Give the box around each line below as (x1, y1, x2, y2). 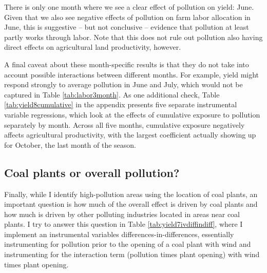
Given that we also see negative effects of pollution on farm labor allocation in (4, 11, 251, 22)
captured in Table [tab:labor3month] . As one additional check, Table (4, 89, 220, 100)
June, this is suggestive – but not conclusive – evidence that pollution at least (4, 22, 249, 32)
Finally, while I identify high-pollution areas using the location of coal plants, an (4, 188, 258, 199)
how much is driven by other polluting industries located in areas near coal (4, 208, 240, 219)
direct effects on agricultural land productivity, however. (4, 42, 181, 52)
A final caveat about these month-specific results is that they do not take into (4, 59, 249, 69)
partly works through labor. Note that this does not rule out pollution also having (4, 31, 263, 42)
